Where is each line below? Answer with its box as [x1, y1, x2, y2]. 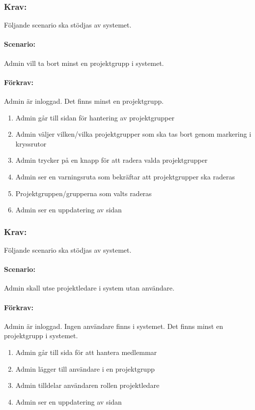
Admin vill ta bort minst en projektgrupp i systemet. [4, 58, 164, 68]
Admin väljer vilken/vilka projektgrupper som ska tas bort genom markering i [15, 129, 252, 139]
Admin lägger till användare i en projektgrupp [15, 363, 155, 374]
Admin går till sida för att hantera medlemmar [15, 347, 157, 357]
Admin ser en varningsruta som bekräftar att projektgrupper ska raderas [15, 171, 235, 181]
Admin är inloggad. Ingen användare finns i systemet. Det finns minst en [4, 321, 223, 331]
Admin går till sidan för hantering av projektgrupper [15, 112, 174, 122]
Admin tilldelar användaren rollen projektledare [15, 380, 160, 390]
